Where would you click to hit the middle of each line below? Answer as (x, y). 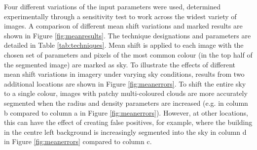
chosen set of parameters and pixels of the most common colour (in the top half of (128, 54)
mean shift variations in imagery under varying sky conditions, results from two (124, 74)
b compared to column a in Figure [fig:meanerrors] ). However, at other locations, (126, 112)
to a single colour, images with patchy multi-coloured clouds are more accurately (126, 93)
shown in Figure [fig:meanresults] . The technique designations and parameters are (128, 35)
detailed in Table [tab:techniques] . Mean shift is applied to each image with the (124, 45)
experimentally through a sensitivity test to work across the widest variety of (120, 16)
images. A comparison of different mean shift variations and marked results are (123, 26)
